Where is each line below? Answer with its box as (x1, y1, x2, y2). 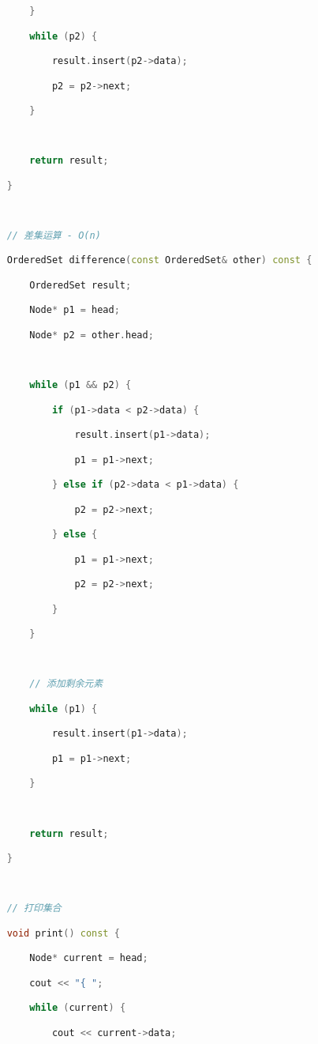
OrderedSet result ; (29, 279, 132, 291)
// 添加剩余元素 (29, 678, 103, 690)
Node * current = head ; (29, 952, 148, 964)
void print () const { (6, 927, 120, 939)
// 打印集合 (6, 903, 62, 914)
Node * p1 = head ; (29, 304, 120, 316)
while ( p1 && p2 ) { (29, 379, 132, 390)
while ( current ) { (29, 1002, 126, 1014)
